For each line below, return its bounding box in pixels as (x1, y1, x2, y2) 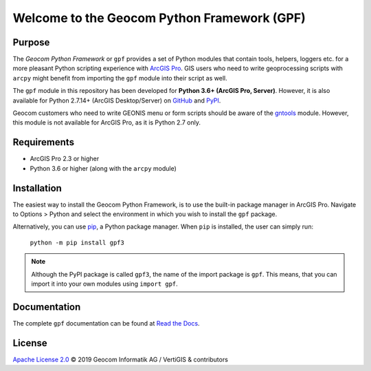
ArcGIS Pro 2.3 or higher (30, 155, 100, 163)
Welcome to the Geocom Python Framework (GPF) (12, 10, 306, 25)
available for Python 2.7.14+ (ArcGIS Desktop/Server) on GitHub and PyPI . (12, 96, 221, 105)
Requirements (12, 136, 75, 148)
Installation (12, 182, 62, 194)
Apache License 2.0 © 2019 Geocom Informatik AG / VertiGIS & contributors (12, 355, 228, 363)
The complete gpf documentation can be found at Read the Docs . (12, 319, 200, 327)
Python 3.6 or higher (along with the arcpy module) (30, 164, 177, 172)
